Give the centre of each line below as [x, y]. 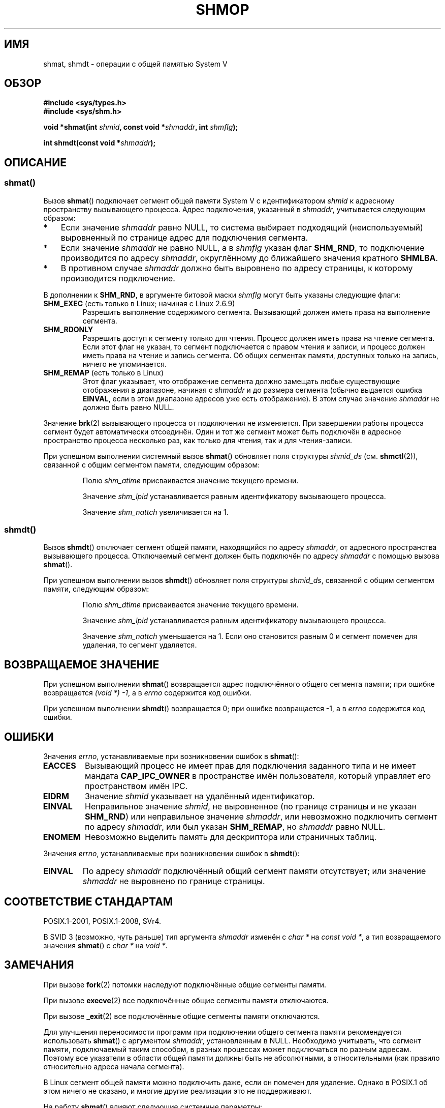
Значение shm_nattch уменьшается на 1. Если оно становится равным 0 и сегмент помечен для [250, 636]
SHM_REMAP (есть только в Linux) [104, 372]
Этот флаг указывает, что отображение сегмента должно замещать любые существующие [241, 381]
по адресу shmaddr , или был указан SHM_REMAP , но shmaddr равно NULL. [235, 827]
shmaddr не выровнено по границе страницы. [174, 881]
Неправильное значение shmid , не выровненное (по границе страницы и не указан [251, 807]
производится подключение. [118, 278]
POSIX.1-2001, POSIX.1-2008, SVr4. [102, 921]
